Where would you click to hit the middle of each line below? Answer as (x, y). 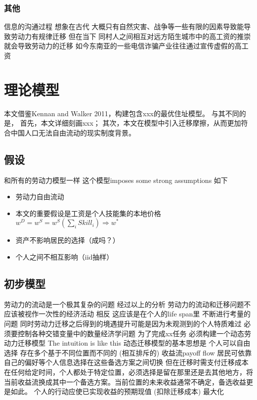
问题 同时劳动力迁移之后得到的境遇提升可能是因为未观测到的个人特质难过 (123, 324)
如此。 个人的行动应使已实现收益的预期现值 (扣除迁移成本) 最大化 (117, 391)
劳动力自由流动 (40, 197)
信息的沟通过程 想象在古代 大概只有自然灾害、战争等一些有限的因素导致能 (124, 26)
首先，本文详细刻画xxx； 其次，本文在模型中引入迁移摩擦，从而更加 (130, 123)
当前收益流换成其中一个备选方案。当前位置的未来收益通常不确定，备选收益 (125, 381)
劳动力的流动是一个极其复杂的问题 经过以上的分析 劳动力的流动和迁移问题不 (128, 304)
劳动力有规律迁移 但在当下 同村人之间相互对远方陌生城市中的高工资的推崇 (131, 36)
